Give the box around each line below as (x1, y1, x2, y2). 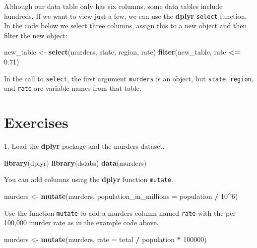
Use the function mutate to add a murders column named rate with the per (4, 207, 236, 218)
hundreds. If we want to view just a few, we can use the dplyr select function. (4, 10, 247, 21)
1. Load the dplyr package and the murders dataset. (4, 141, 165, 151)
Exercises (4, 112, 68, 132)
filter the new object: (4, 30, 67, 40)
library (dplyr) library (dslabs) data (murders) (4, 157, 147, 168)
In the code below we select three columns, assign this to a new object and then (4, 20, 247, 31)
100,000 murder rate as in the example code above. (4, 217, 159, 228)
